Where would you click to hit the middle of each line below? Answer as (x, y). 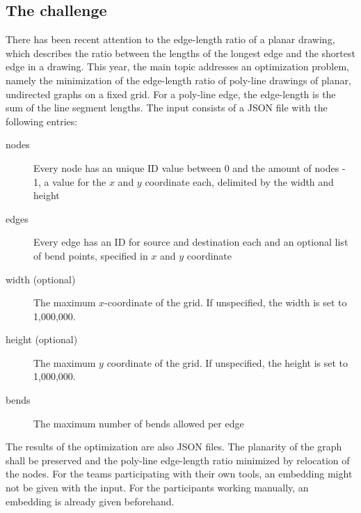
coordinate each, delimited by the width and (239, 181)
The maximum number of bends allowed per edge (139, 423)
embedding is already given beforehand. (90, 501)
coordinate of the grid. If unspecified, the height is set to (227, 362)
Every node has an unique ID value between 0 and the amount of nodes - (190, 167)
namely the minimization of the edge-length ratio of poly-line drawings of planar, (178, 80)
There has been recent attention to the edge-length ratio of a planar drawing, (170, 39)
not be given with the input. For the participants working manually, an (157, 488)
